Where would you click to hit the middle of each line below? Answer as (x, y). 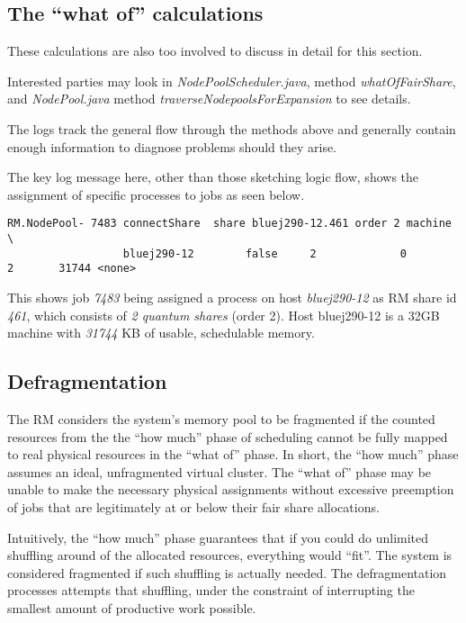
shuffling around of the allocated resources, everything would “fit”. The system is (230, 555)
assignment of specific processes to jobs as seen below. (156, 194)
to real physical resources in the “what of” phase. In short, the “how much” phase (233, 454)
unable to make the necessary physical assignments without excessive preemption (231, 489)
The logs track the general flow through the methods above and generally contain (232, 128)
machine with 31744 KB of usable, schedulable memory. (161, 333)
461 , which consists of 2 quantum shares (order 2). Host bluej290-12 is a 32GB (224, 315)
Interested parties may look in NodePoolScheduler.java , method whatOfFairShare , (232, 81)
